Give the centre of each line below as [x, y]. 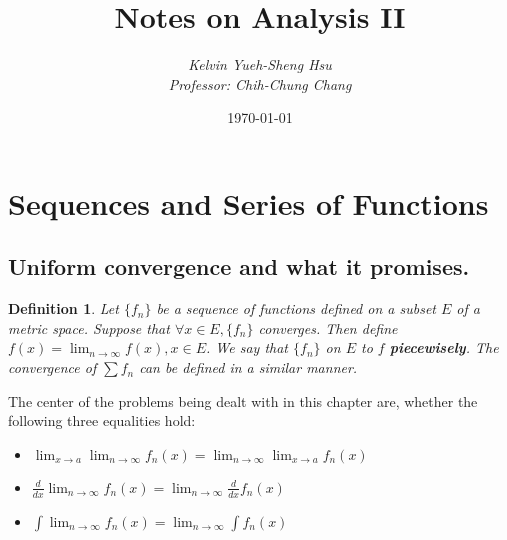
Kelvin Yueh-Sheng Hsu [260, 64]
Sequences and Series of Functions [248, 202]
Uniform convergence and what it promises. [239, 266]
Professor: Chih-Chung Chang [260, 83]
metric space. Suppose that [89, 327]
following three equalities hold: [102, 420]
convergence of [52, 367]
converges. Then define [328, 327]
